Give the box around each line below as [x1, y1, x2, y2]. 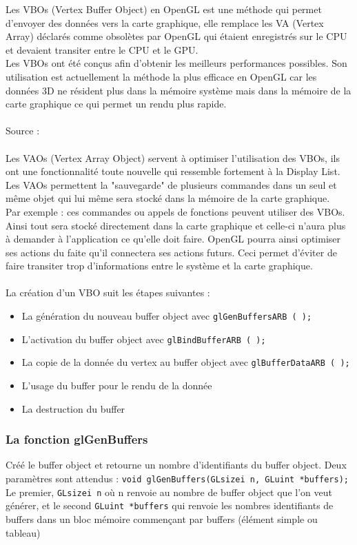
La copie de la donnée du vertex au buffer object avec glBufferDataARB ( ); [21, 355, 350, 369]
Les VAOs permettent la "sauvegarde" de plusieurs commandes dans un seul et [6, 177, 337, 192]
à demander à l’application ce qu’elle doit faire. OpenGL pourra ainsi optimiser [6, 232, 341, 246]
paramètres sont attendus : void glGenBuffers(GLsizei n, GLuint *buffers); [6, 471, 349, 486]
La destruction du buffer [21, 401, 125, 415]
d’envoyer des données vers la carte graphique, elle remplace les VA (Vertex [6, 15, 324, 30]
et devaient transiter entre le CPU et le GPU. [6, 42, 198, 56]
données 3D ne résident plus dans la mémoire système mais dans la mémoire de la [6, 83, 351, 97]
